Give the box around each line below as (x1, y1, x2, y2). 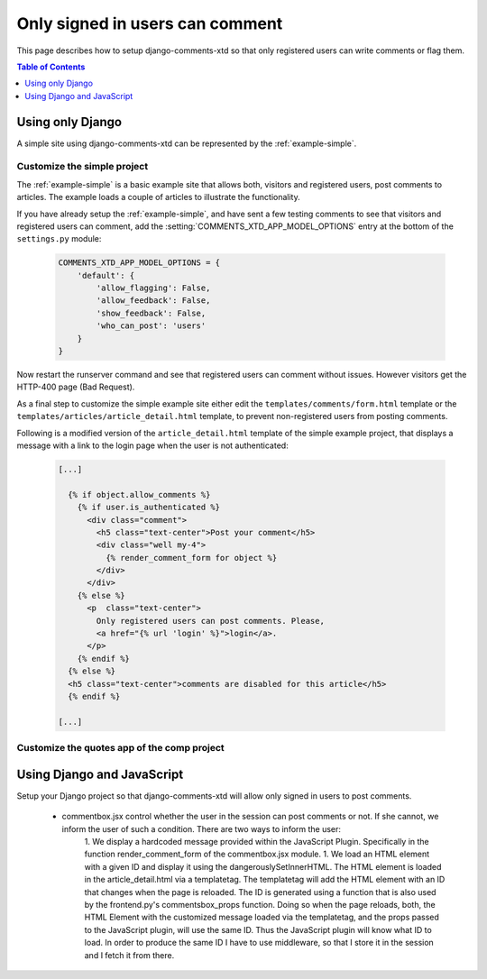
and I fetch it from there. (84, 949, 175, 960)
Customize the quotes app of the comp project (16, 742, 225, 755)
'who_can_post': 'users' (96, 321, 207, 331)
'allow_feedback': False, (96, 296, 211, 306)
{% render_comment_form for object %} (105, 553, 278, 563)
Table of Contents (16, 61, 86, 72)
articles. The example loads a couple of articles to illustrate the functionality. (16, 192, 301, 203)
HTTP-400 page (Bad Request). (16, 381, 135, 392)
